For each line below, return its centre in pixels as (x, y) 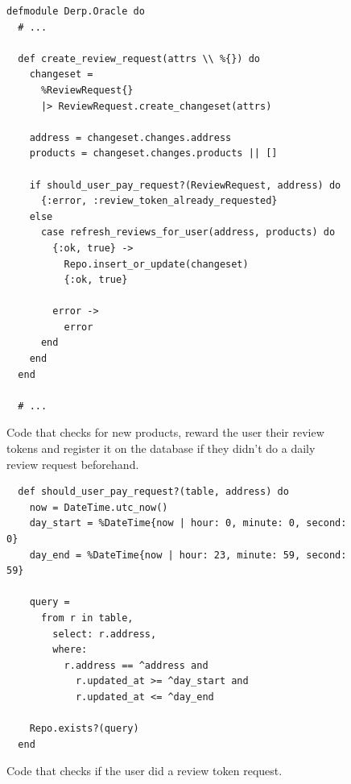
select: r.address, (105, 634)
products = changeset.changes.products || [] (153, 153)
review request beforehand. (73, 464)
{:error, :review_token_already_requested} (159, 201)
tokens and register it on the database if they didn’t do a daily (161, 448)
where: (70, 650)
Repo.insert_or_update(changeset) (156, 264)
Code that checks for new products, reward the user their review (165, 432)
